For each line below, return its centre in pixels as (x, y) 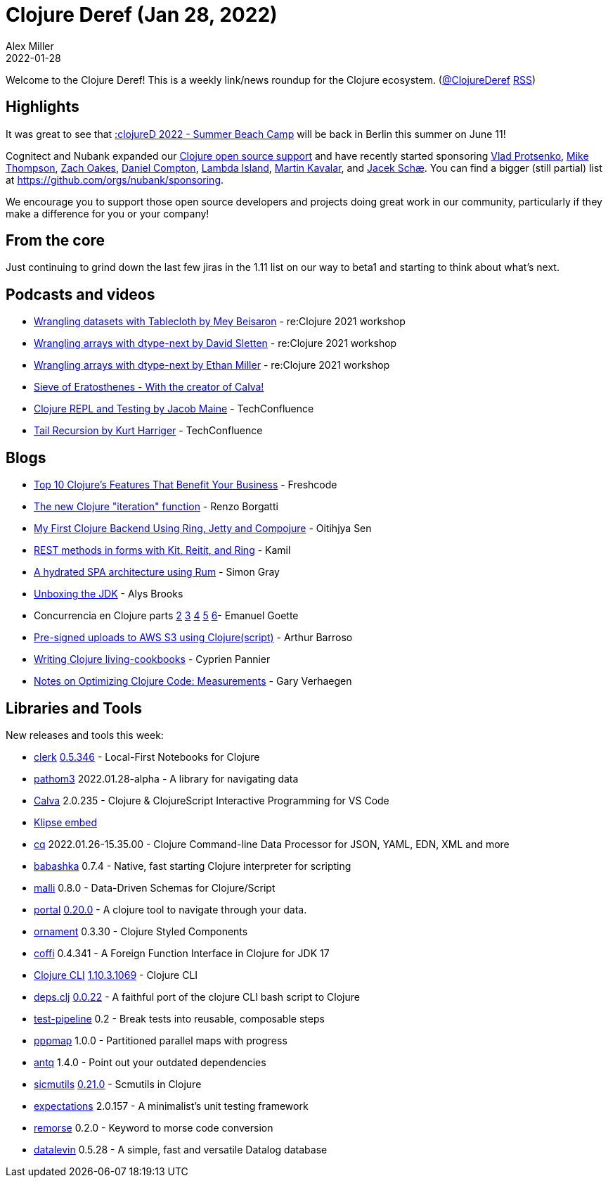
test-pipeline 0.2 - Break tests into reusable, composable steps (179, 1018)
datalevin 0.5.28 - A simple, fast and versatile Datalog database (181, 1149)
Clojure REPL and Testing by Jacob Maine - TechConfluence (174, 409)
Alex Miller (30, 46)
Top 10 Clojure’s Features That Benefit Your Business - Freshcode (186, 485)
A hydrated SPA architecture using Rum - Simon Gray (157, 572)
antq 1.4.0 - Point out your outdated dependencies (150, 1062)
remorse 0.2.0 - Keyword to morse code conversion (154, 1127)
